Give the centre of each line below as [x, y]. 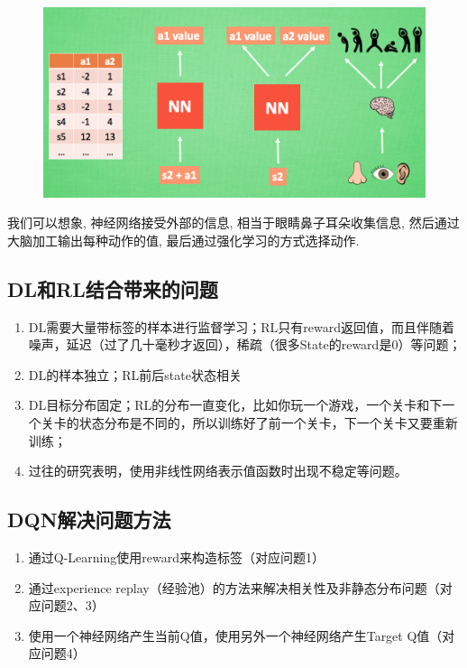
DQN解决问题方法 [89, 520]
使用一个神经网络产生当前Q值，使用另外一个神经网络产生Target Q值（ [235, 635]
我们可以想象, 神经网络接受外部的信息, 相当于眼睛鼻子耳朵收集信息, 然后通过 [233, 223]
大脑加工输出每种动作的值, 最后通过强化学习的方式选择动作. [183, 240]
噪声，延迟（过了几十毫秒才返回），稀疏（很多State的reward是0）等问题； [245, 344]
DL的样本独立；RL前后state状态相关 [135, 374]
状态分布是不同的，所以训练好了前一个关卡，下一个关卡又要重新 [268, 422]
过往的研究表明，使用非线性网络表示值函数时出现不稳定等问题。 [218, 471]
